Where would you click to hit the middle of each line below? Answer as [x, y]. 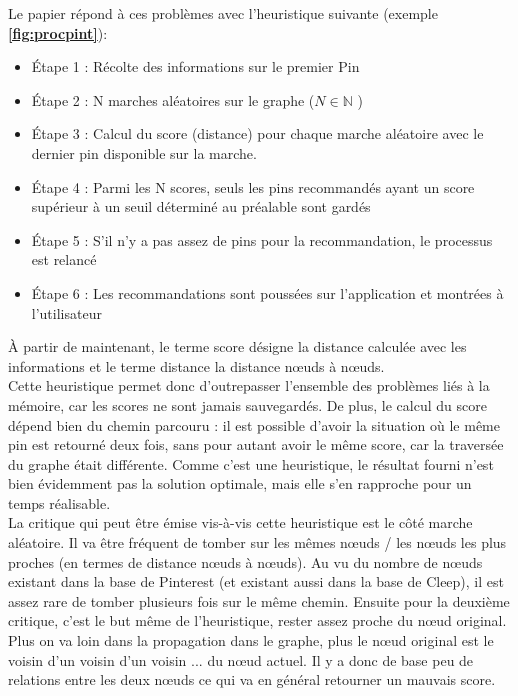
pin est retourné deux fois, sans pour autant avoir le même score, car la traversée [256, 444]
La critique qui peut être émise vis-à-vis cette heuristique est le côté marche [240, 522]
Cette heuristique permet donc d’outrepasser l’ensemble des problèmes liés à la [249, 385]
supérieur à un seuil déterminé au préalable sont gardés [201, 206]
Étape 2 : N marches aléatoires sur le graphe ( [173, 99]
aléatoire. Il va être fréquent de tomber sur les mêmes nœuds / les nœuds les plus [257, 542]
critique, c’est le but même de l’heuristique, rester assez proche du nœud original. [257, 620]
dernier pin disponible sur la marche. [144, 152]
